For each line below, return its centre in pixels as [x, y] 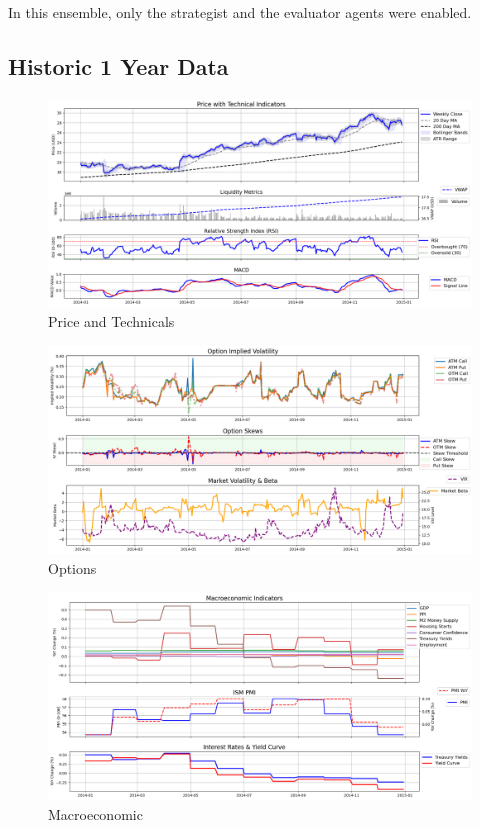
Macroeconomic [95, 813]
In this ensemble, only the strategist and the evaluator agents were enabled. [240, 12]
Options [72, 567]
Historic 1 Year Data [118, 65]
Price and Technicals [111, 321]
